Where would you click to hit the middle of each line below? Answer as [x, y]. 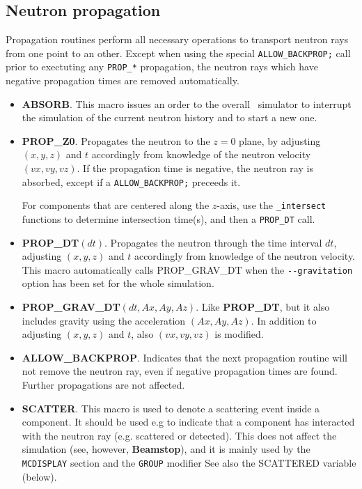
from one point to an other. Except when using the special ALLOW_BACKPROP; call [178, 53]
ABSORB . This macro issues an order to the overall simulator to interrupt [187, 103]
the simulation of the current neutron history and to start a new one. [170, 117]
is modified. [239, 334]
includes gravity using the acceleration [104, 320]
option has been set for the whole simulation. [118, 283]
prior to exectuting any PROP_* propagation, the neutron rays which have [162, 67]
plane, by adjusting [280, 140]
